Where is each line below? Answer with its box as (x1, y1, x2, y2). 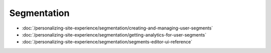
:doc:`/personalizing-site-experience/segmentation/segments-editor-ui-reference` (22, 39, 193, 45)
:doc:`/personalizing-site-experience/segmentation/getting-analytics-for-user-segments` (22, 31, 207, 37)
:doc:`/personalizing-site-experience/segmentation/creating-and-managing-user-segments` (22, 25, 213, 31)
